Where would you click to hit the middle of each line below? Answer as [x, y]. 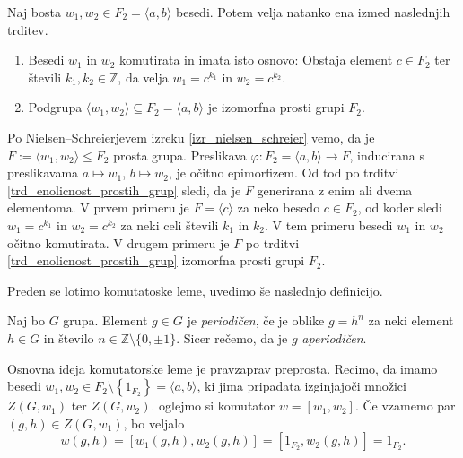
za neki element [411, 320]
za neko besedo [279, 207]
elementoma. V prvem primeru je [98, 207]
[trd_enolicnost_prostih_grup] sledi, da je [124, 190]
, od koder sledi [400, 207]
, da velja [143, 77]
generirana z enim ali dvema [335, 190]
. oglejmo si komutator [213, 406]
